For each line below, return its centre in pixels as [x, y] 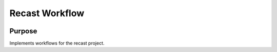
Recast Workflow [47, 13]
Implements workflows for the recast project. [57, 43]
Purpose [23, 31]
